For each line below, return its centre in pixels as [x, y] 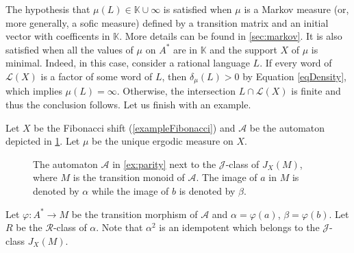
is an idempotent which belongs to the [239, 227]
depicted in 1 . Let [43, 141]
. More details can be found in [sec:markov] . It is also [231, 36]
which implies [34, 91]
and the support [243, 49]
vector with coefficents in [58, 36]
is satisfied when [198, 9]
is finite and [316, 91]
